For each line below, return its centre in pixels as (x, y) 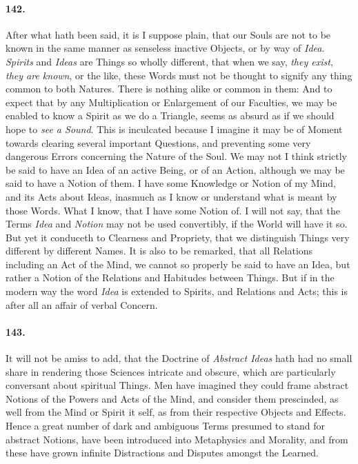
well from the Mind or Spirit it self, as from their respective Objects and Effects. (176, 412)
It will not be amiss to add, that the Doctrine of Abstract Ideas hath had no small (179, 358)
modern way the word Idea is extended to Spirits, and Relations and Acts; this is (177, 291)
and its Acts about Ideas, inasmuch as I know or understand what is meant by (171, 196)
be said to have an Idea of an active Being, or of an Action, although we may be (175, 169)
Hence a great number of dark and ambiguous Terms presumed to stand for (165, 426)
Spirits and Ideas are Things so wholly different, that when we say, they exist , (169, 61)
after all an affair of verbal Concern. (82, 304)
